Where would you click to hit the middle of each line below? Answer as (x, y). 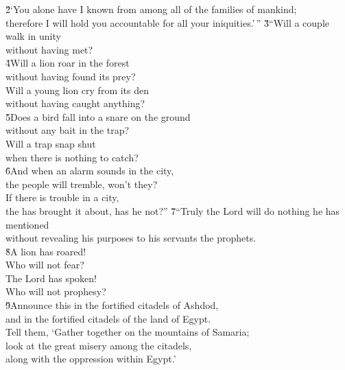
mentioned (27, 224)
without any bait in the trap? (68, 130)
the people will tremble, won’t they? (82, 184)
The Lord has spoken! (51, 278)
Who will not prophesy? (56, 291)
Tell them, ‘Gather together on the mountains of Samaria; (128, 332)
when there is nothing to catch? (72, 157)
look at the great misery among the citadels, (99, 345)
